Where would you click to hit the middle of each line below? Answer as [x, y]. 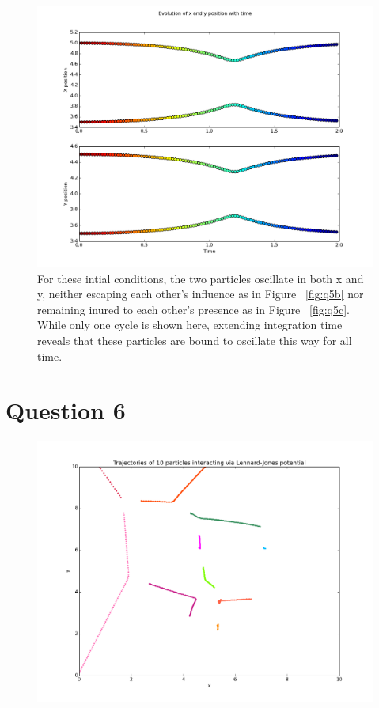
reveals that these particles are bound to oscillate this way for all [195, 340]
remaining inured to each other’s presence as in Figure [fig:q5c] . [193, 309]
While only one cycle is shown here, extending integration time [190, 325]
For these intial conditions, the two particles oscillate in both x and [201, 278]
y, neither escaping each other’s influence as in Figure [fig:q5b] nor [201, 294]
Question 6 [66, 410]
